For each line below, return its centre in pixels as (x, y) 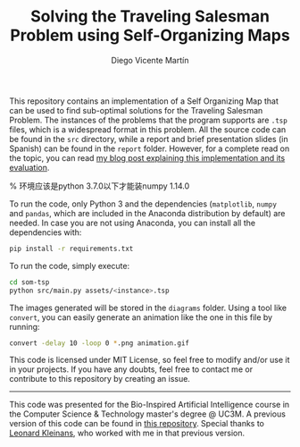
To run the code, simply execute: (70, 266)
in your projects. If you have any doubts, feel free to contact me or (131, 369)
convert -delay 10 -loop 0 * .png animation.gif (100, 343)
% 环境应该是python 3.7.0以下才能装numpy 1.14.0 (100, 186)
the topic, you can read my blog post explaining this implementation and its (147, 157)
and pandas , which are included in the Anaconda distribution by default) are (147, 213)
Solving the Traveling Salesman (150, 17)
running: (25, 326)
